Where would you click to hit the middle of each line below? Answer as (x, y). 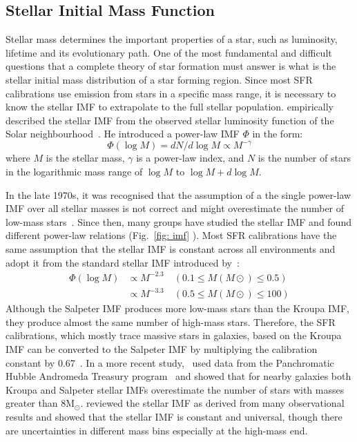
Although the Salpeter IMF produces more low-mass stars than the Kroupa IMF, (177, 308)
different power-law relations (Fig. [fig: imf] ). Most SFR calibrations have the (171, 235)
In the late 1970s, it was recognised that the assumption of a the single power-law (178, 194)
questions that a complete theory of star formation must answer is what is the (171, 66)
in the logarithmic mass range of (74, 172)
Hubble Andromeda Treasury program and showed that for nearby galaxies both (178, 376)
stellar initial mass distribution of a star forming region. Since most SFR (159, 79)
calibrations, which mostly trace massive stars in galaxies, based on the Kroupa (174, 335)
